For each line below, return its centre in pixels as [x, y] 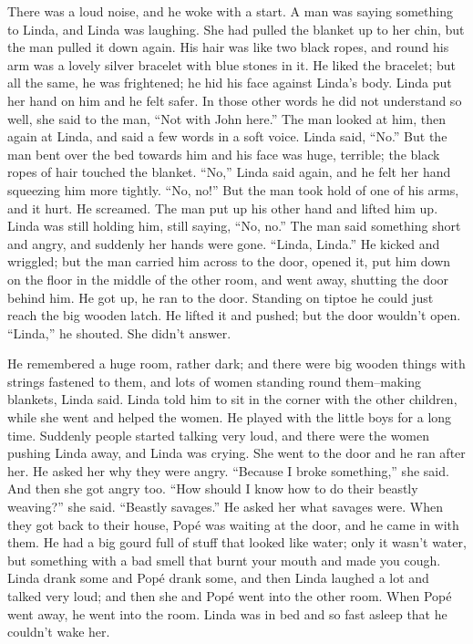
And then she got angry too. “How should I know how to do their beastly [213, 488]
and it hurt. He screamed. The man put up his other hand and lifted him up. [223, 208]
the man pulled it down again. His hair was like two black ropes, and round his [228, 47]
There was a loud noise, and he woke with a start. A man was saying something [230, 11]
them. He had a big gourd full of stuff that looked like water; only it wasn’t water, [237, 542]
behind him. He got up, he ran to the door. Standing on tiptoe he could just [221, 297]
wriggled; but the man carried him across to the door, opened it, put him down [229, 261]
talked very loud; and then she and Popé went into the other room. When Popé [230, 596]
